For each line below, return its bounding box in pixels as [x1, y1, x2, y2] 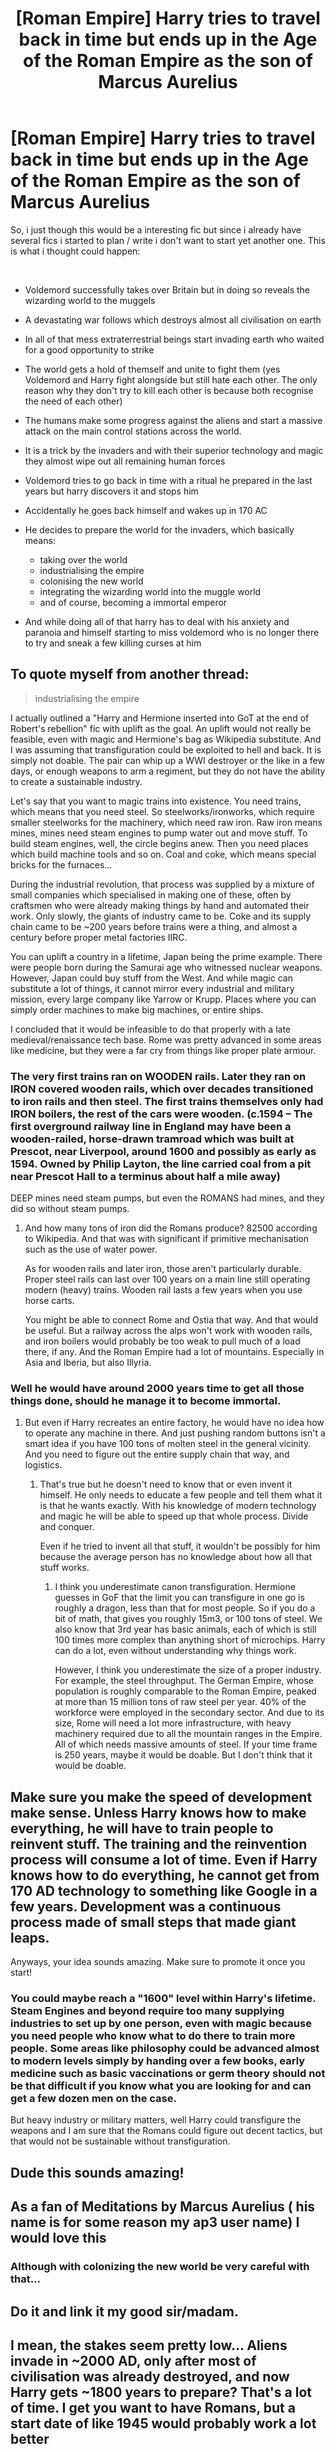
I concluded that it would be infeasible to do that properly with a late [10, 1023, 292, 1035]
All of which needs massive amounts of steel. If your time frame [54, 1738, 318, 1751]
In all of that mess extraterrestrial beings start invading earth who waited [24, 333, 325, 345]
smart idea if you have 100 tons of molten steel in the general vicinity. [24, 1438, 312, 1450]
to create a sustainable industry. [10, 775, 143, 787]
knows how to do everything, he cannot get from [10, 1867, 320, 1884]
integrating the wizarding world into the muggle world [39, 585, 262, 597]
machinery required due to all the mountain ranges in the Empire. [54, 1728, 323, 1740]
